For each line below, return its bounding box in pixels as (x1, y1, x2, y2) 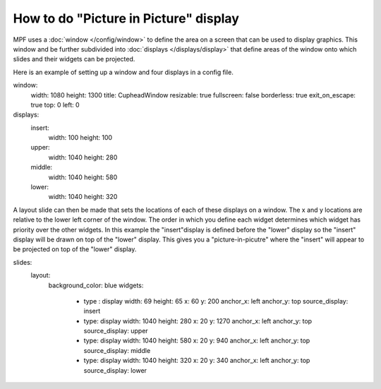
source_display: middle (83, 346, 151, 354)
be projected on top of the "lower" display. (13, 245, 137, 253)
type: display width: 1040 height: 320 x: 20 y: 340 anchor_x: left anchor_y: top (83, 357, 310, 365)
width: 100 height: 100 (48, 133, 113, 142)
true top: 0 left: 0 (30, 100, 80, 109)
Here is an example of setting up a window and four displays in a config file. (13, 68, 234, 76)
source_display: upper (83, 327, 148, 335)
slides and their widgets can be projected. (13, 55, 135, 64)
